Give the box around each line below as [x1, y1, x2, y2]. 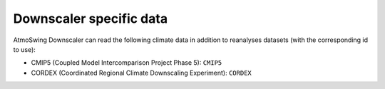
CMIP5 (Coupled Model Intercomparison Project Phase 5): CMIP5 [31, 58, 222, 67]
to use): [13, 45, 36, 53]
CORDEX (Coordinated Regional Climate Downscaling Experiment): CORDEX [31, 68, 252, 77]
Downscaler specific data [13, 11, 168, 26]
